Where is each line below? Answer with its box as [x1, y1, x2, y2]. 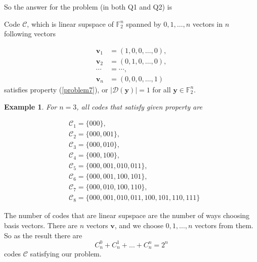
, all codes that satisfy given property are [76, 101, 202, 112]
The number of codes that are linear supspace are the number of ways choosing [4, 210, 250, 221]
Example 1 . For [4, 101, 57, 112]
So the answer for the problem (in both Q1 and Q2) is [4, 2, 173, 12]
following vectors [4, 28, 56, 39]
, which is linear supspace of [27, 18, 114, 29]
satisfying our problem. [30, 248, 102, 259]
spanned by [126, 18, 161, 29]
